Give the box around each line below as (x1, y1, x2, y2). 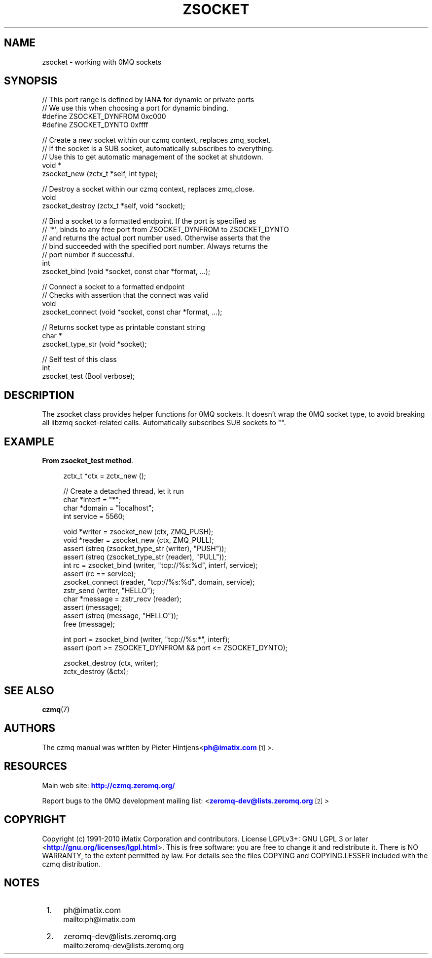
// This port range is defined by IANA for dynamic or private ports (42, 95, 254, 104)
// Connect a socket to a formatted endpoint (42, 282, 185, 291)
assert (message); (63, 603, 122, 612)
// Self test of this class (42, 355, 117, 364)
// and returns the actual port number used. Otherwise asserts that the (42, 234, 270, 242)
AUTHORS (4, 722, 56, 735)
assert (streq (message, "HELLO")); (63, 611, 179, 620)
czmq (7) (42, 705, 70, 714)
